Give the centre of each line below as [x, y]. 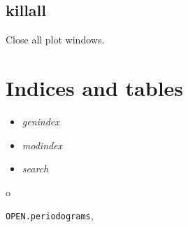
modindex [42, 145]
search [35, 168]
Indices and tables [95, 87]
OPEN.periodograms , [50, 215]
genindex [41, 121]
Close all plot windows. [55, 40]
